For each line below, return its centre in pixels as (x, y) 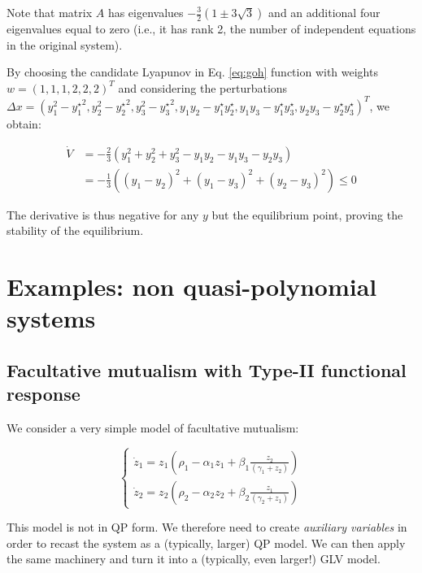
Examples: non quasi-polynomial (192, 286)
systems (51, 318)
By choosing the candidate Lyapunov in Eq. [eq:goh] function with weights (192, 72)
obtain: (24, 123)
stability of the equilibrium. (75, 230)
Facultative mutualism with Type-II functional (207, 369)
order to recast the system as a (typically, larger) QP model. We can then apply (206, 543)
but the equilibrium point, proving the (307, 214)
